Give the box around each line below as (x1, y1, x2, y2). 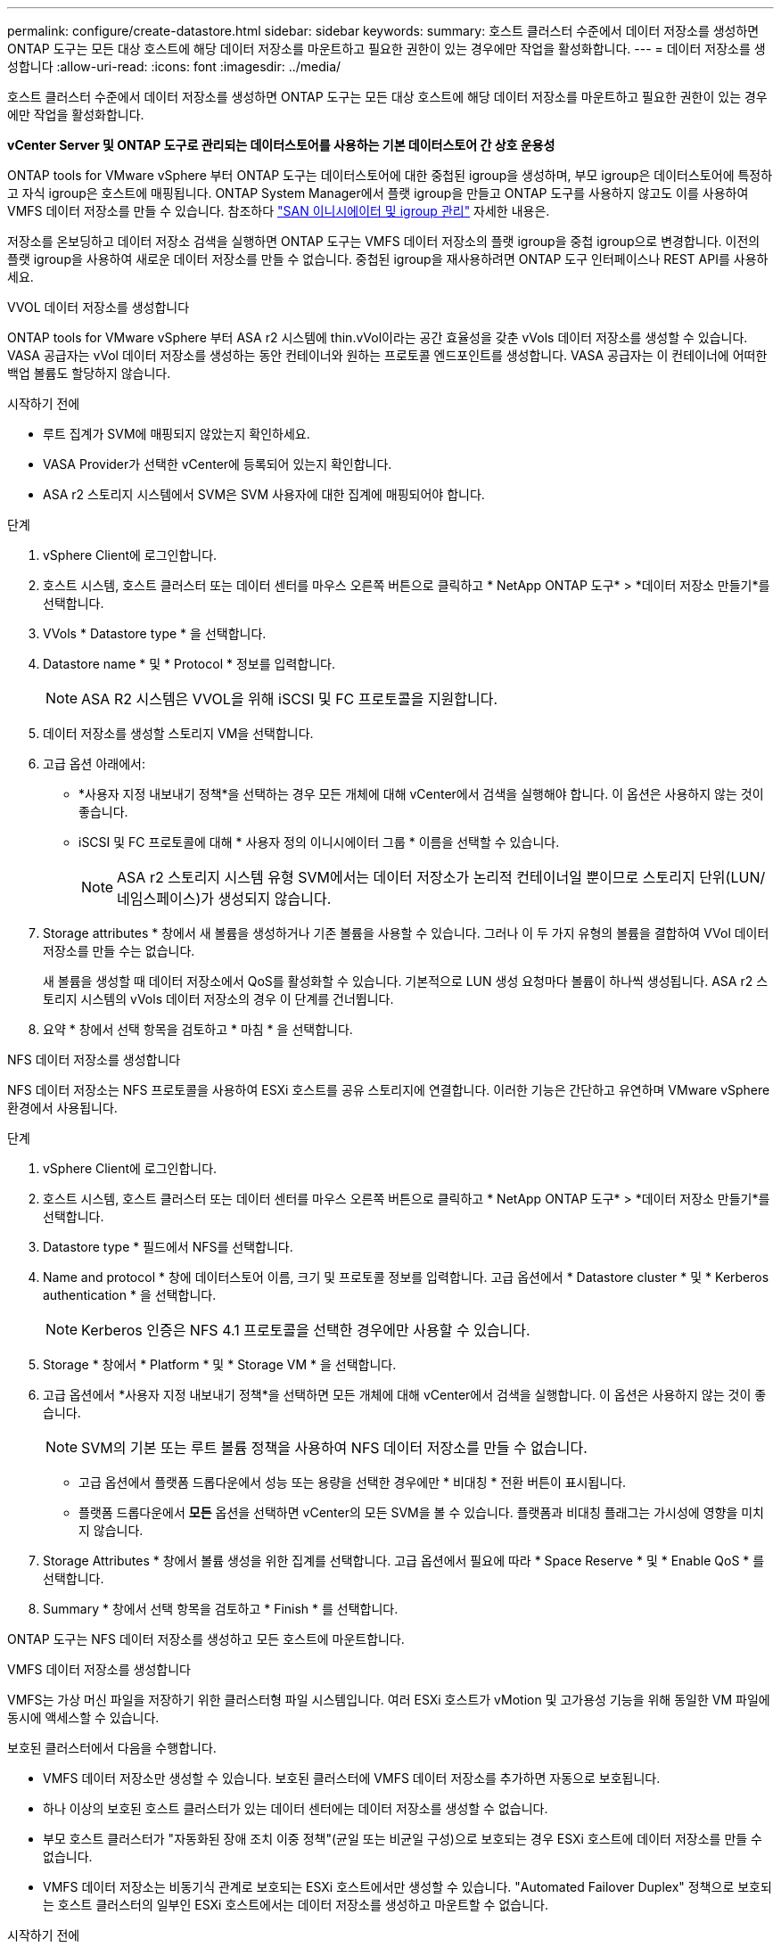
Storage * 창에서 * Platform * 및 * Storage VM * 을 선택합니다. (43, 1357, 397, 1372)
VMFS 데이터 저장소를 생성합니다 (7, 1662, 191, 1677)
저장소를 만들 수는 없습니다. (43, 943, 195, 958)
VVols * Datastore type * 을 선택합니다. (43, 626, 267, 641)
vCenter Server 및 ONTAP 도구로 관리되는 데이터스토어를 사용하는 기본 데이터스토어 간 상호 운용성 (7, 137, 555, 152)
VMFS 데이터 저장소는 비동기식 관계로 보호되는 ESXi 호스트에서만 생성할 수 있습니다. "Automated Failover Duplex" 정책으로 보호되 (43, 1879, 772, 1894)
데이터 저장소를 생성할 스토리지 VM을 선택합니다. (43, 726, 314, 741)
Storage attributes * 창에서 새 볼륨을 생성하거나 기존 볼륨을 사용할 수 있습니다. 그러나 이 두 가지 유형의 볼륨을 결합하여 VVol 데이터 (43, 925, 769, 941)
